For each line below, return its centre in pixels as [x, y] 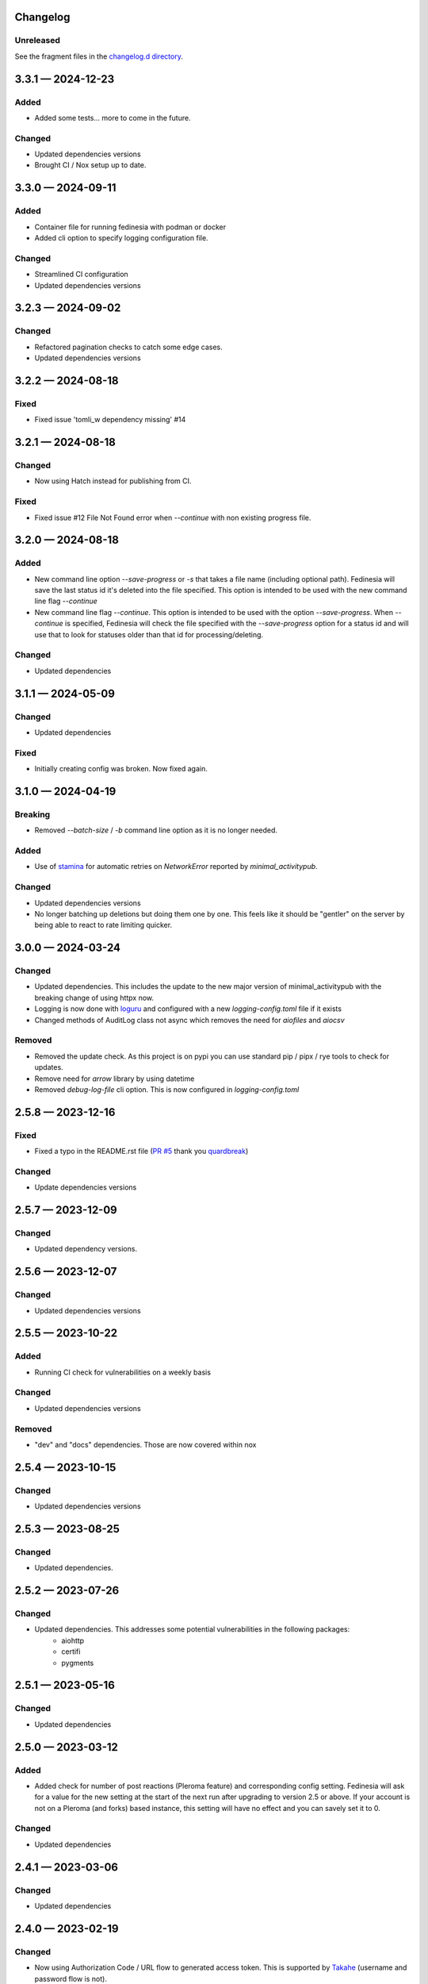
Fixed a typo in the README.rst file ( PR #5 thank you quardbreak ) [141, 1152]
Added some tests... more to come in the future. [113, 117]
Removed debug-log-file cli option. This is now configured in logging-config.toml [167, 1089]
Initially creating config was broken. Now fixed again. [121, 769]
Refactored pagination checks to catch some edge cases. [129, 347]
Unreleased [38, 40]
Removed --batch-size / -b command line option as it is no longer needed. [156, 830]
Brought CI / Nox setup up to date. [90, 165]
